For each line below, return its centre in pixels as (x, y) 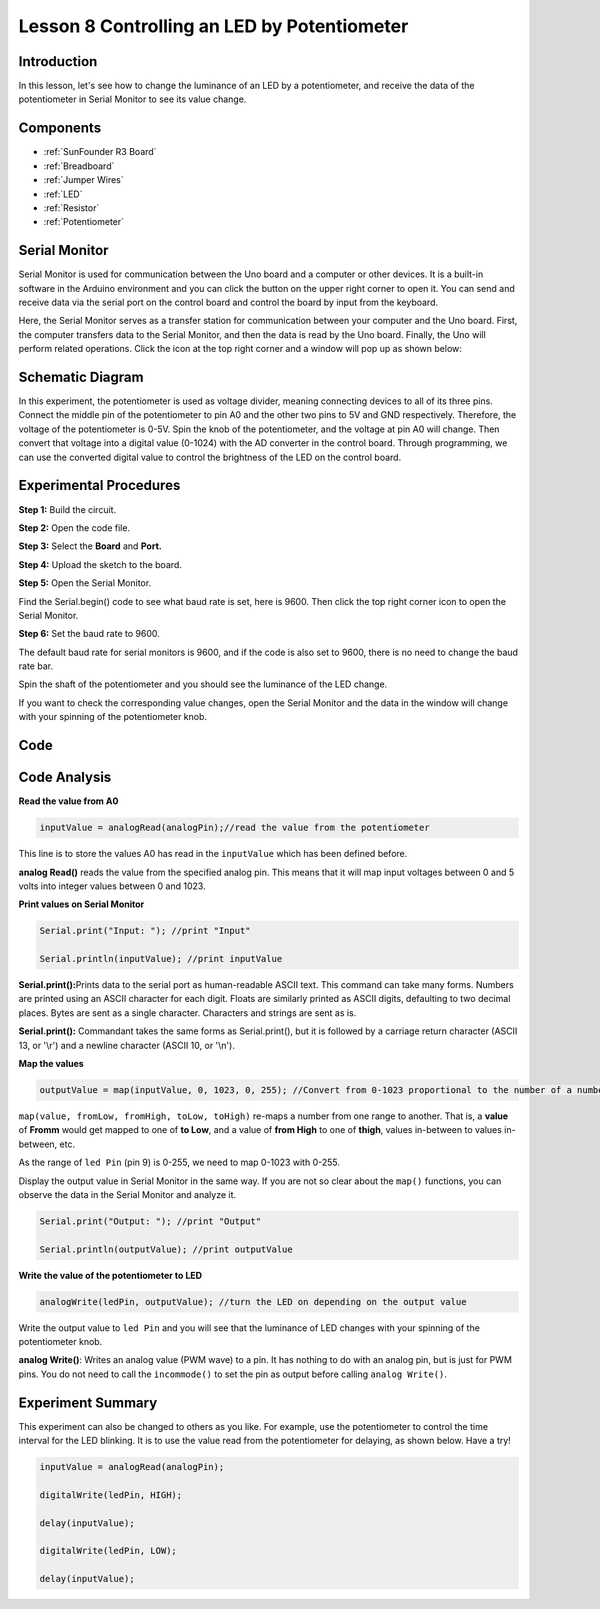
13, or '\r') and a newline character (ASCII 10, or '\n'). (126, 1045)
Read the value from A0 (68, 801)
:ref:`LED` (63, 194)
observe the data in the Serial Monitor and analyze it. (127, 1194)
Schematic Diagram (81, 376)
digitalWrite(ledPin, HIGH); (111, 1494)
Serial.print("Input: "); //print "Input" (145, 931)
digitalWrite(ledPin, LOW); (108, 1551)
